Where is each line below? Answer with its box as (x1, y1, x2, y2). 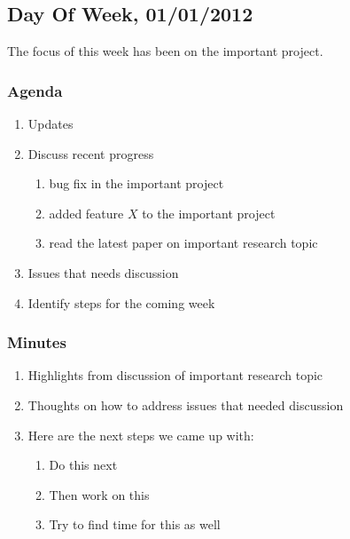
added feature (49, 203, 124, 222)
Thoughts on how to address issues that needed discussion (27, 395, 344, 414)
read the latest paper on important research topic (49, 234, 318, 252)
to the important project (142, 203, 276, 222)
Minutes (7, 331, 66, 353)
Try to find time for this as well (49, 515, 221, 534)
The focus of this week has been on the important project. (7, 42, 323, 60)
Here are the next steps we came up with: (27, 425, 254, 444)
